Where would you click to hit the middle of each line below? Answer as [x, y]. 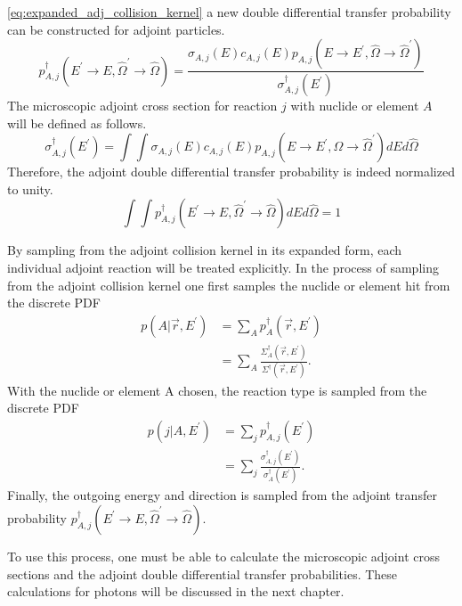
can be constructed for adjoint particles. [116, 29]
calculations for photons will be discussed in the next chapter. [176, 591]
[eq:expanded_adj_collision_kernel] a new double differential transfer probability [229, 12]
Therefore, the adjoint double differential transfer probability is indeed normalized [231, 172]
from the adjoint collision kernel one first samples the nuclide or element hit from [229, 285]
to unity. [30, 188]
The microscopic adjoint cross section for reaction [142, 106]
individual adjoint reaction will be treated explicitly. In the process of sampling [223, 268]
